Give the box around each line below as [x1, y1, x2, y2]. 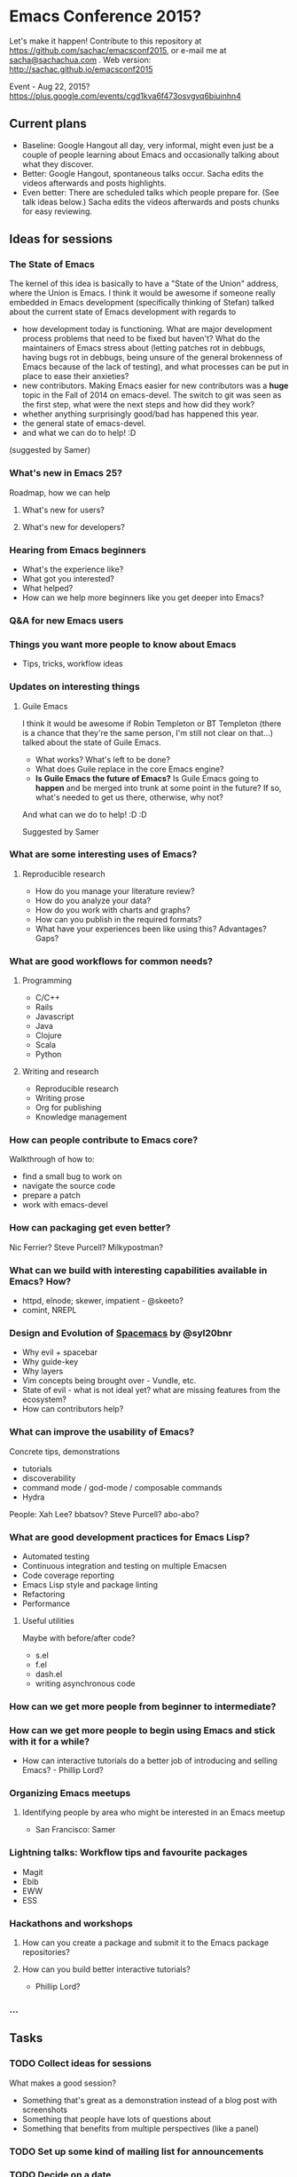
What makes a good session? [9, 2078, 117, 2088]
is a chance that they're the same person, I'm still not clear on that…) [21, 727, 273, 738]
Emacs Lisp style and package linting [21, 1579, 158, 1590]
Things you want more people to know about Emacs [9, 637, 237, 650]
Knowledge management [35, 1112, 127, 1122]
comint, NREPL [21, 1305, 77, 1316]
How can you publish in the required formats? [35, 914, 202, 924]
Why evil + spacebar [21, 1347, 98, 1358]
